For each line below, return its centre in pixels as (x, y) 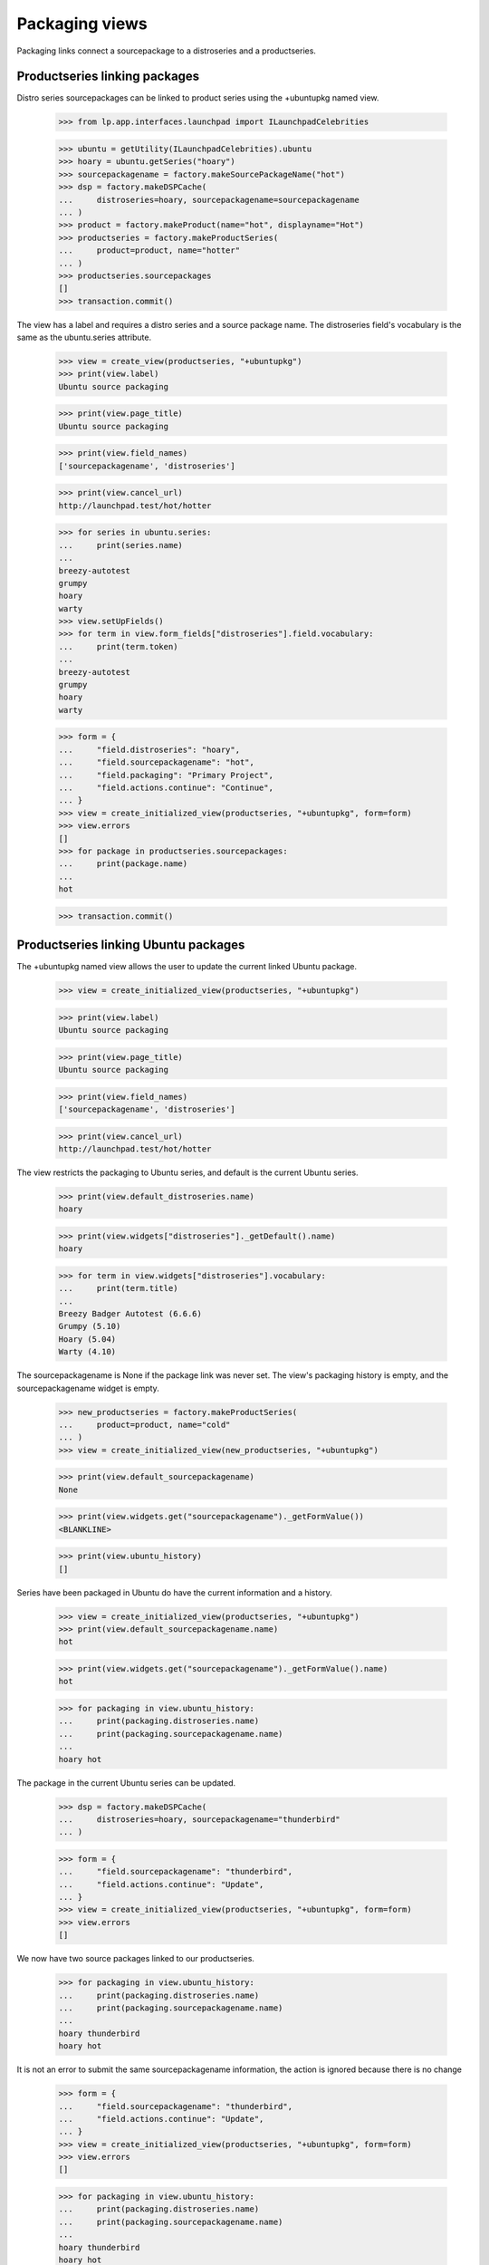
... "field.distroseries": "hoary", (149, 749)
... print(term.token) (118, 646)
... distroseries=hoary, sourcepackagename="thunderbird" (199, 1819)
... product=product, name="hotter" (149, 251)
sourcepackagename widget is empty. (88, 1388)
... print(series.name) (120, 545)
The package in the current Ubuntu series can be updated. (126, 1783)
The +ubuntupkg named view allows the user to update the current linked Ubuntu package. (187, 967)
